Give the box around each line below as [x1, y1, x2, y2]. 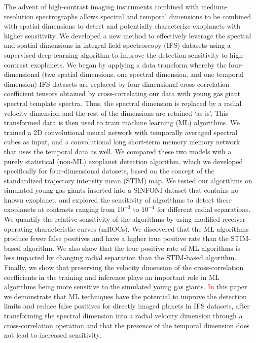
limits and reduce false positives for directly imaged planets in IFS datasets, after [4, 301, 250, 311]
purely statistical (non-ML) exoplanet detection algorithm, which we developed [4, 156, 243, 166]
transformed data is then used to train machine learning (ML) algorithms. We [4, 117, 240, 128]
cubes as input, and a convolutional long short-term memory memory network [4, 137, 240, 147]
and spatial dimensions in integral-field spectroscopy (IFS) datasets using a [4, 40, 231, 50]
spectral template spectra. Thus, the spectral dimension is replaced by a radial [4, 98, 242, 108]
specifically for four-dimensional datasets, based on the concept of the [4, 166, 215, 176]
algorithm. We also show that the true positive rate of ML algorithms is [23, 242, 241, 253]
